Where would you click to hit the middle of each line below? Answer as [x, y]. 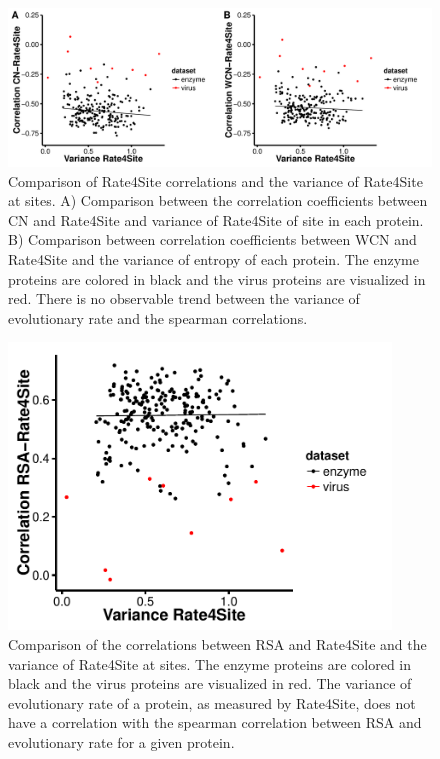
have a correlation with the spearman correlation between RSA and [215, 722]
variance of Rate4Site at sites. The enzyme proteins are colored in [210, 663]
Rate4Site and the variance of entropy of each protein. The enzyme [213, 258]
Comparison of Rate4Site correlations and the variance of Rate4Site [215, 180]
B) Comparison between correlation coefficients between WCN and [212, 239]
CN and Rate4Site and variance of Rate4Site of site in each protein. [216, 219]
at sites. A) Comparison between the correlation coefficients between [218, 200]
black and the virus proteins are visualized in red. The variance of [210, 683]
